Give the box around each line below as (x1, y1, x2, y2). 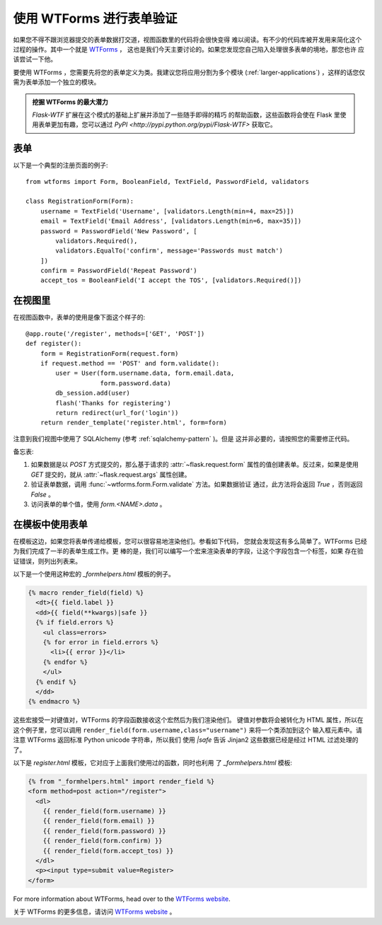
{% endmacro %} (28, 697, 81, 706)
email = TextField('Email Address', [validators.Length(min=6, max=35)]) (40, 217, 302, 226)
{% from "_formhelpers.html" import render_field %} (28, 777, 215, 785)
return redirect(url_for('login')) (55, 409, 179, 417)
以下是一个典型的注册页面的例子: (13, 161, 109, 170)
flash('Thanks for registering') (55, 399, 171, 407)
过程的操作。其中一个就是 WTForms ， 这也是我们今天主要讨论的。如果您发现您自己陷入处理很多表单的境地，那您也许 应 (13, 45, 364, 53)
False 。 (30, 490, 55, 499)
